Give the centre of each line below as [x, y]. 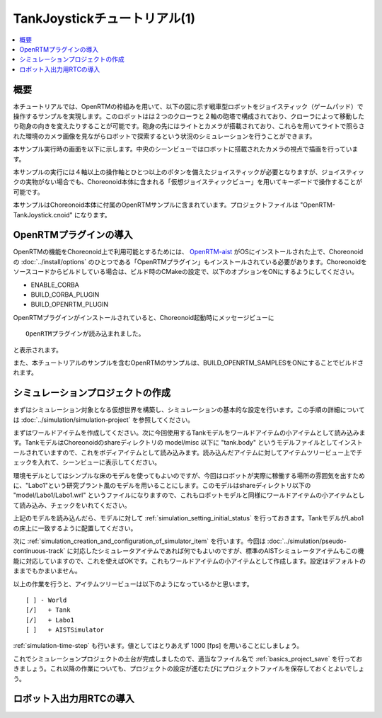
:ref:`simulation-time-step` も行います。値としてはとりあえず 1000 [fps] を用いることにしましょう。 [158, 646]
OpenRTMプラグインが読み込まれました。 [85, 334]
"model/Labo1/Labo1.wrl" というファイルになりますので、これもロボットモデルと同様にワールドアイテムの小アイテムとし [189, 495]
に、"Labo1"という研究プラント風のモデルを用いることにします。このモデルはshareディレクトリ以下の [162, 485]
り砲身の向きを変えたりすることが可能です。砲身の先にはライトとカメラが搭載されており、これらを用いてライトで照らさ [189, 126]
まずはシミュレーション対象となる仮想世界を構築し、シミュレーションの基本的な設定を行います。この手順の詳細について [189, 410]
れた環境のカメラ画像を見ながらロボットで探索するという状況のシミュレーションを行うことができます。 [164, 136]
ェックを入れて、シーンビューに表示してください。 [87, 462]
